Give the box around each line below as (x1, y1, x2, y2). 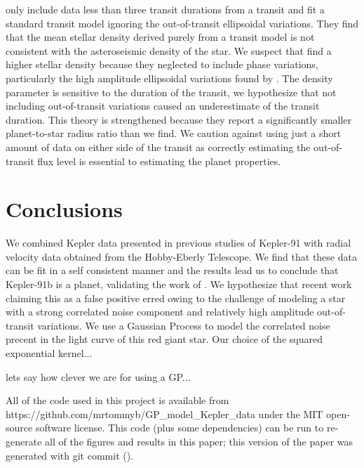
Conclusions (6, 195, 123, 223)
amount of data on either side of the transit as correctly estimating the (6, 139, 311, 154)
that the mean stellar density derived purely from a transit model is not (6, 30, 315, 44)
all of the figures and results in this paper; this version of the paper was (45, 434, 353, 448)
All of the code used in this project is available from (6, 393, 229, 408)
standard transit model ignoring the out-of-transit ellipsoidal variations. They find (6, 15, 359, 30)
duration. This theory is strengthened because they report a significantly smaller (6, 112, 352, 126)
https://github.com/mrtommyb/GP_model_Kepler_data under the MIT (6, 406, 323, 421)
